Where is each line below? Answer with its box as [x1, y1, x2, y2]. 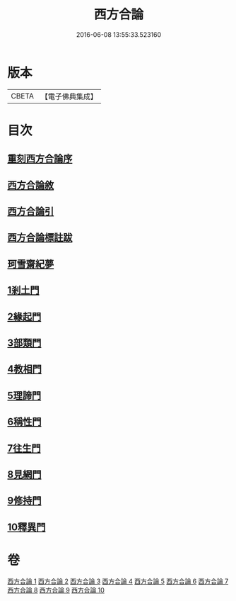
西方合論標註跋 [7, 232, 73, 244]
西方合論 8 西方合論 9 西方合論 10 [7, 585, 105, 594]
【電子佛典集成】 [40, 91, 98, 101]
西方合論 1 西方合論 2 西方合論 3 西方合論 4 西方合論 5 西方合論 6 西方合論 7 [7, 577, 229, 585]
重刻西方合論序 [7, 153, 73, 165]
